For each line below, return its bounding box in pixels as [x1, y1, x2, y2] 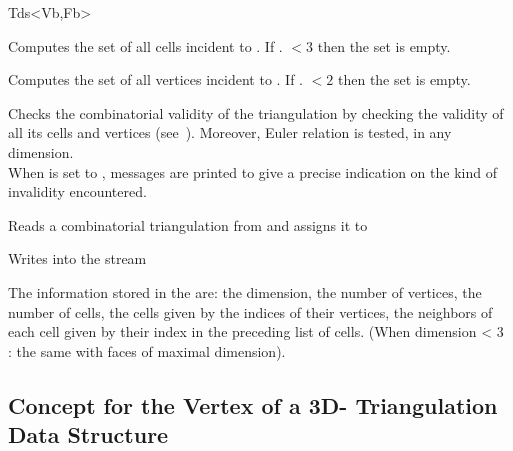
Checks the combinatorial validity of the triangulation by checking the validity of [8, 102, 504, 123]
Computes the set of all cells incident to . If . [8, 35, 283, 56]
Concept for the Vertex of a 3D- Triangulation [8, 389, 498, 420]
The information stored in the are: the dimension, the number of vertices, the [8, 281, 482, 302]
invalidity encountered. [8, 181, 147, 202]
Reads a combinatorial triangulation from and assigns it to [8, 214, 368, 235]
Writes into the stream [8, 248, 147, 269]
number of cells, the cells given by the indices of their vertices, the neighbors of [8, 301, 493, 322]
